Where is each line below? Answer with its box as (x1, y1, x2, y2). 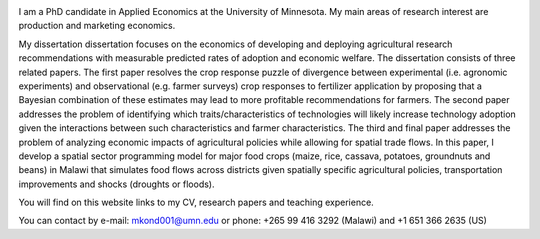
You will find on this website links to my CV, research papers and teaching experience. (18, 196, 374, 209)
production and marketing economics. (18, 20, 176, 32)
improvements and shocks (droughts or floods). (18, 178, 215, 190)
